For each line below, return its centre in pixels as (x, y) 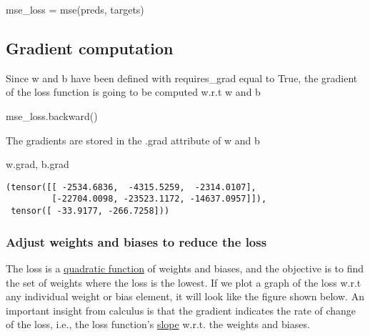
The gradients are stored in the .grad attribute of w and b (133, 140)
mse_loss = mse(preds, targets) (75, 9)
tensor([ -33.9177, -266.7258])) (90, 211)
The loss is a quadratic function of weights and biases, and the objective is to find (185, 268)
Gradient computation (90, 48)
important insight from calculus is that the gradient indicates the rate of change (181, 310)
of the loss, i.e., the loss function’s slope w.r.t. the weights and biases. (158, 324)
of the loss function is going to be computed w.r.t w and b (133, 92)
